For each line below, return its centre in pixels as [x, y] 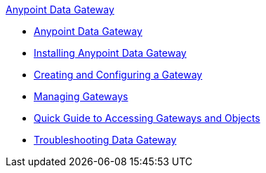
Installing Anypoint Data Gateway [110, 53]
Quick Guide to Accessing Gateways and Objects [147, 118]
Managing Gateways [81, 96]
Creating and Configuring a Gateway [118, 75]
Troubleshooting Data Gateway [105, 140]
